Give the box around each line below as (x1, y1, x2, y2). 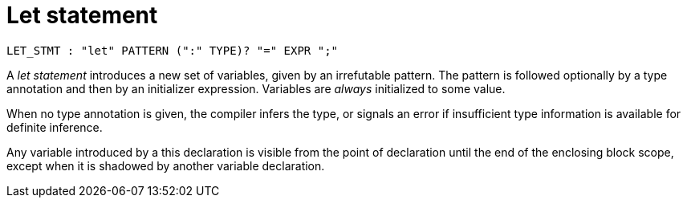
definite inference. (6, 120, 103, 134)
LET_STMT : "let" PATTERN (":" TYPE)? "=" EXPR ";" (6, 43, 339, 57)
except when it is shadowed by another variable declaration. (6, 158, 325, 173)
